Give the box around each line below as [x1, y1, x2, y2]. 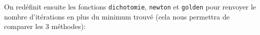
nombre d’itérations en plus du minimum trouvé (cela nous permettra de [4, 11, 230, 21]
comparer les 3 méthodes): [4, 21, 86, 31]
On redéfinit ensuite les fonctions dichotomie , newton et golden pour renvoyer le [4, 1, 256, 11]
